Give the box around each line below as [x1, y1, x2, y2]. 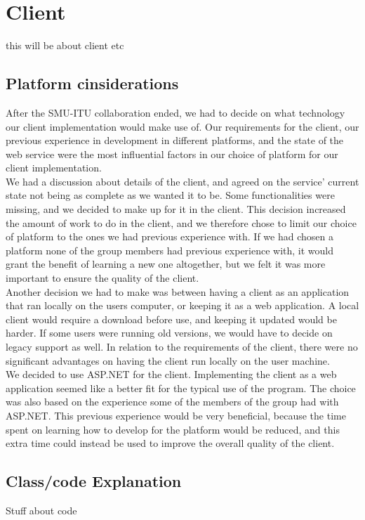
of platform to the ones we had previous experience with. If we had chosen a [6, 229, 333, 244]
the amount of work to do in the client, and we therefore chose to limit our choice [6, 215, 357, 230]
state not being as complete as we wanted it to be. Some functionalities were [6, 188, 335, 202]
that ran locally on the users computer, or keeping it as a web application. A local [6, 298, 359, 313]
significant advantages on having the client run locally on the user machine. [6, 353, 330, 368]
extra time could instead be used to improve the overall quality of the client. [6, 436, 335, 450]
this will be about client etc [6, 38, 124, 53]
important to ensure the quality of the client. [6, 271, 199, 285]
